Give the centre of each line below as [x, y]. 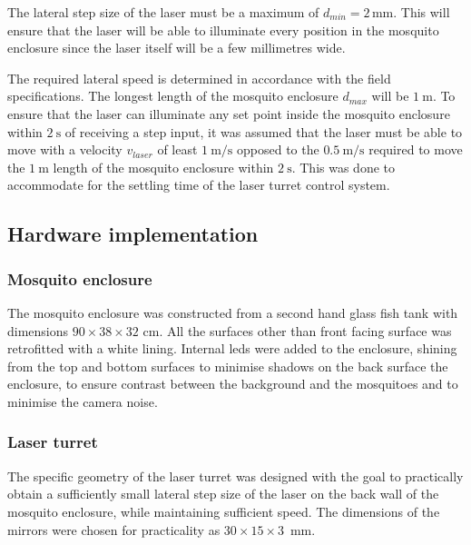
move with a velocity [65, 149]
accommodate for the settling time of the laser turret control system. [199, 185]
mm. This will [411, 12]
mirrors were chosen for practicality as [114, 529]
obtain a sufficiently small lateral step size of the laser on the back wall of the [223, 494]
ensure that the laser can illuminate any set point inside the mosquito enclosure [229, 113]
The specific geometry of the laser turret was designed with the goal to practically [235, 476]
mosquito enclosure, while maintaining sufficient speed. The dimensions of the [224, 511]
